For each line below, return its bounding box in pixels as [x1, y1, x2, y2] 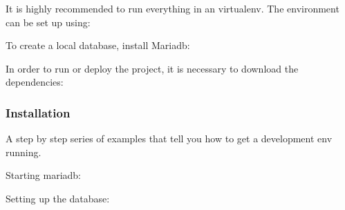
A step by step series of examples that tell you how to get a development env [6, 131, 333, 146]
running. [6, 144, 41, 159]
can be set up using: [6, 15, 91, 29]
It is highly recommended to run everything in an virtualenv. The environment [6, 1, 339, 15]
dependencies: [6, 75, 64, 89]
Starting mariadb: [6, 168, 82, 182]
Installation [6, 104, 71, 121]
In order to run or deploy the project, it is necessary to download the [6, 61, 299, 75]
